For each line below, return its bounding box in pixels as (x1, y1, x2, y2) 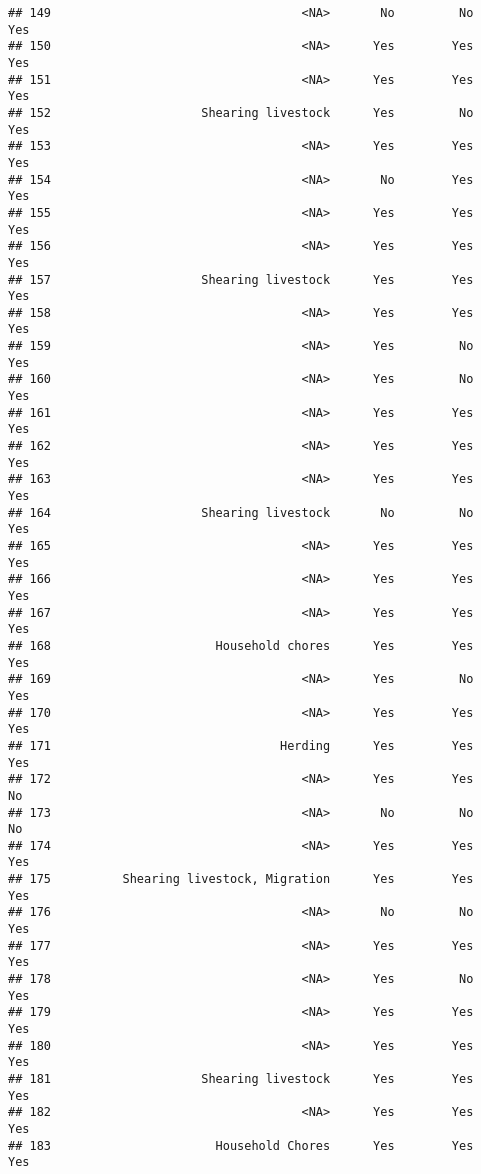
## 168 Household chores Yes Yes (8, 638, 474, 653)
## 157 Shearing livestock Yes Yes (8, 272, 474, 287)
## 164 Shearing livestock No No (8, 505, 474, 520)
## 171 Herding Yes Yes (8, 738, 474, 753)
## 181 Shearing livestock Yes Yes (8, 1072, 474, 1086)
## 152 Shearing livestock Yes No (8, 105, 474, 120)
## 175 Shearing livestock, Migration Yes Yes (8, 872, 474, 887)
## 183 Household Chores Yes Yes (8, 1138, 474, 1153)
